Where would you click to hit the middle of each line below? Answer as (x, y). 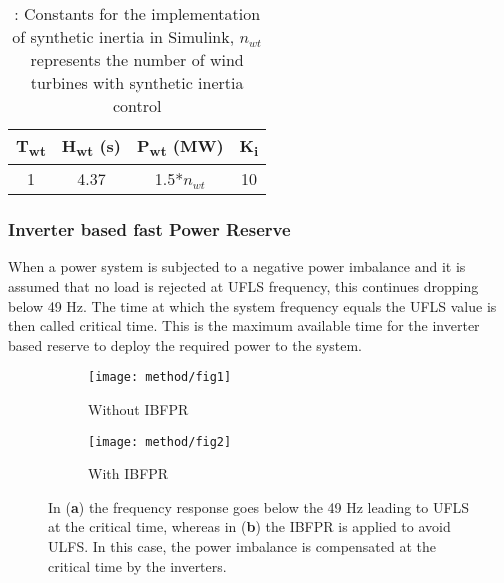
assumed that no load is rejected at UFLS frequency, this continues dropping (243, 286)
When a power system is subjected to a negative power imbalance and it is (237, 266)
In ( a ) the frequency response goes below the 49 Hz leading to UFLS (259, 506)
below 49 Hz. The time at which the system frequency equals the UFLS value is (252, 305)
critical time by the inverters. (137, 565)
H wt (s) (91, 147)
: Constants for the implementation (137, 13)
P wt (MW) (180, 147)
